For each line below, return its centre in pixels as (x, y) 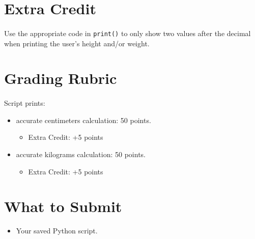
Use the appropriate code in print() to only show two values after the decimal (127, 33)
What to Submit (63, 206)
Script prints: (25, 103)
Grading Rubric (61, 78)
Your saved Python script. (57, 231)
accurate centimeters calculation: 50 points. (83, 120)
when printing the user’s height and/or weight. (77, 43)
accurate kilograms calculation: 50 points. (81, 154)
